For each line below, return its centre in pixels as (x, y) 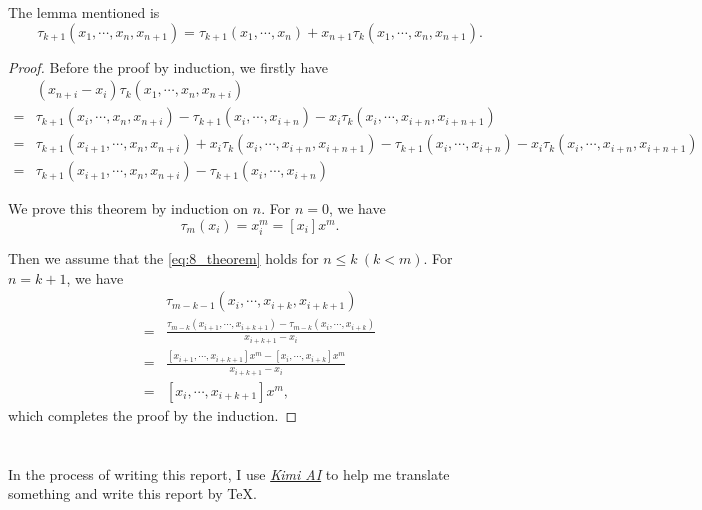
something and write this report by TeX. (132, 493)
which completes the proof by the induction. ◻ (153, 414)
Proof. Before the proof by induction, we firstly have (168, 66)
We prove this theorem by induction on (128, 208)
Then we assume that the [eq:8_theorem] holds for (163, 258)
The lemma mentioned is (84, 12)
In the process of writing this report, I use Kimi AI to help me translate (229, 473)
